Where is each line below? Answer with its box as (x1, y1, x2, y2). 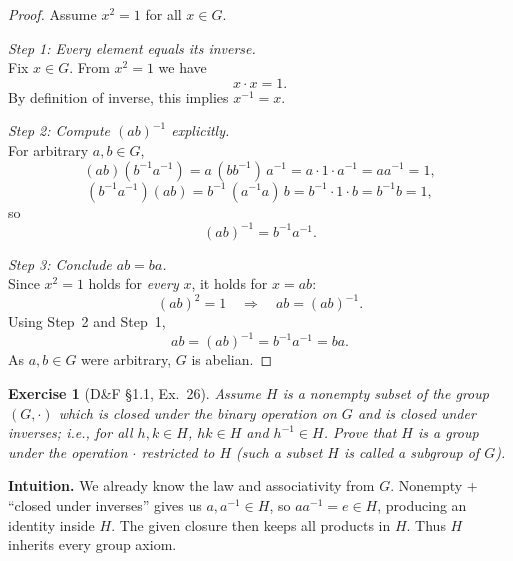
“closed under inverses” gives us (8, 495, 202, 515)
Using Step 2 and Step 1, (8, 311, 166, 332)
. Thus (406, 514, 446, 535)
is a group (418, 422, 479, 443)
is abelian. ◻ (191, 349, 273, 370)
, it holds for (191, 273, 268, 294)
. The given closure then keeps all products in (111, 514, 391, 535)
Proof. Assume (8, 4, 97, 24)
